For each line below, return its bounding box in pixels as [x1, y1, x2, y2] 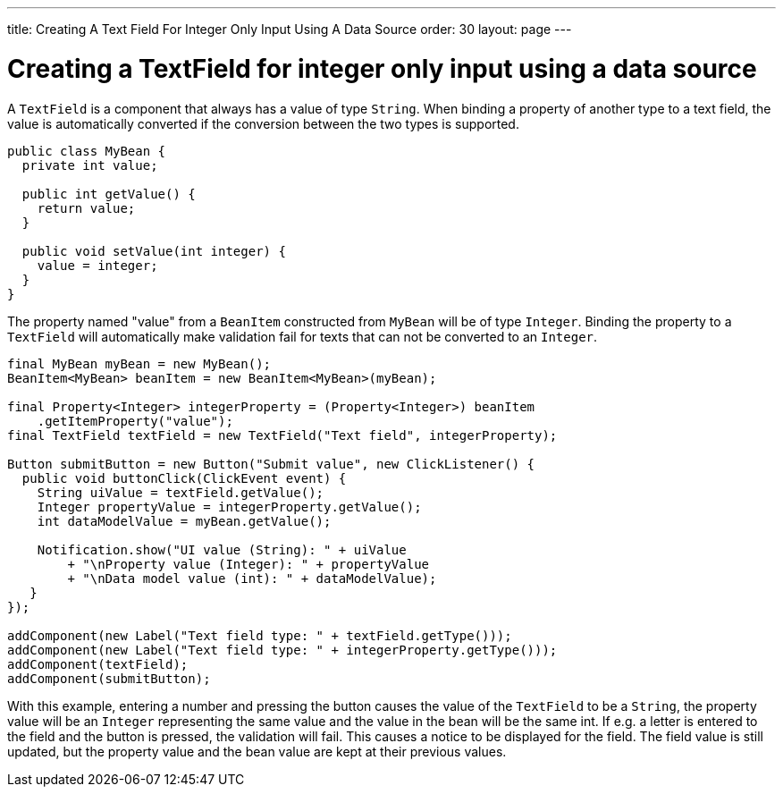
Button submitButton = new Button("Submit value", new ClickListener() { [7, 456, 535, 471]
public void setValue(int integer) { [21, 243, 286, 258]
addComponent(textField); [7, 656, 189, 672]
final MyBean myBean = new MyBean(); [7, 356, 272, 371]
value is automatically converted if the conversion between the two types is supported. [7, 115, 519, 131]
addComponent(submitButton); [7, 671, 211, 686]
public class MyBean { [7, 143, 166, 158]
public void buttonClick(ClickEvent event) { [21, 470, 347, 486]
